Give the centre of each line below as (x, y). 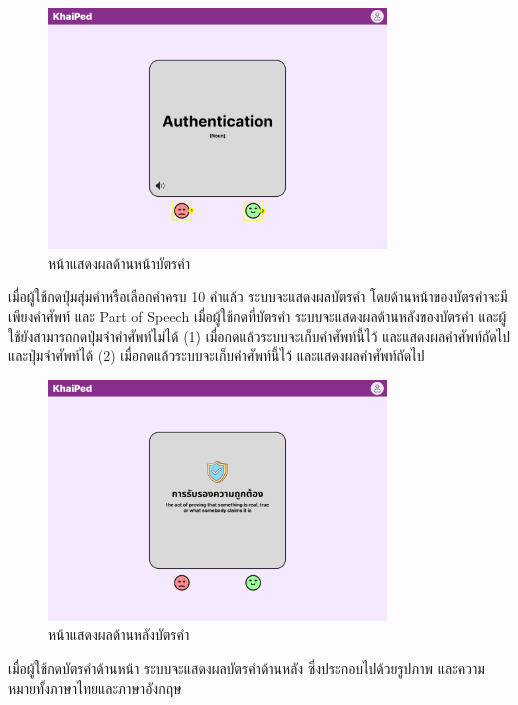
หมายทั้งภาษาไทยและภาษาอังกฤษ (95, 687)
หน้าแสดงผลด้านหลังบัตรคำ (119, 634)
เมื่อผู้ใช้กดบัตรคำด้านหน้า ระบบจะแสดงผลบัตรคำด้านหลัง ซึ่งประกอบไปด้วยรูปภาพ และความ (246, 668)
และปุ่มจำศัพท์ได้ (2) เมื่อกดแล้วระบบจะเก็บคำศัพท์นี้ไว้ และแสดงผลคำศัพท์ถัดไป (216, 355)
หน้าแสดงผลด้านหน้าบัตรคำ (119, 262)
